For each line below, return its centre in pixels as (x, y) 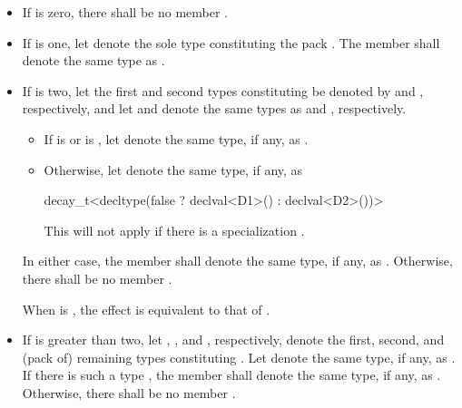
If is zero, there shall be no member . (125, 12)
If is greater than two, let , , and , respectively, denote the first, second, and (233, 340)
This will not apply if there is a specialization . (174, 230)
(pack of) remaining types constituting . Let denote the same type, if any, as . (239, 357)
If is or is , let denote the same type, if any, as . (176, 138)
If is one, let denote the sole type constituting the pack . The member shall (231, 42)
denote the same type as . (93, 60)
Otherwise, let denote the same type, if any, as (173, 169)
